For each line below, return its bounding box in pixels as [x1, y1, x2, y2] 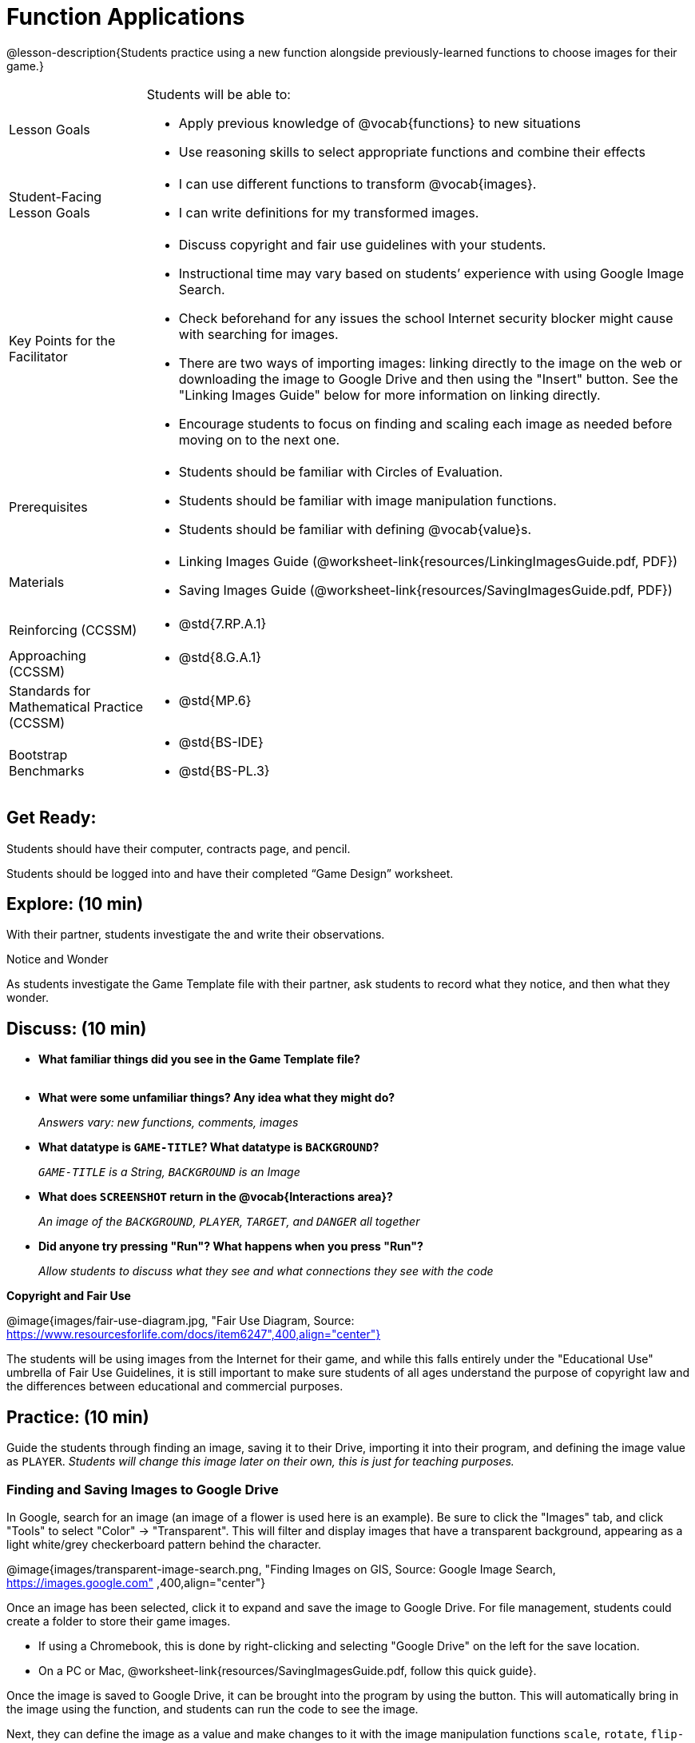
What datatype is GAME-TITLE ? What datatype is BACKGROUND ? [38, 1140, 379, 1155]
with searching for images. [178, 325, 339, 342]
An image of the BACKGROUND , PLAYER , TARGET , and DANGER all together [38, 1215, 420, 1229]
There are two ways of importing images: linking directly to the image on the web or [178, 354, 682, 371]
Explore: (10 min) [6, 894, 144, 915]
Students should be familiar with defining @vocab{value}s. [178, 521, 531, 537]
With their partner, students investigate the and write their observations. [6, 927, 385, 942]
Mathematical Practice [9, 698, 144, 715]
